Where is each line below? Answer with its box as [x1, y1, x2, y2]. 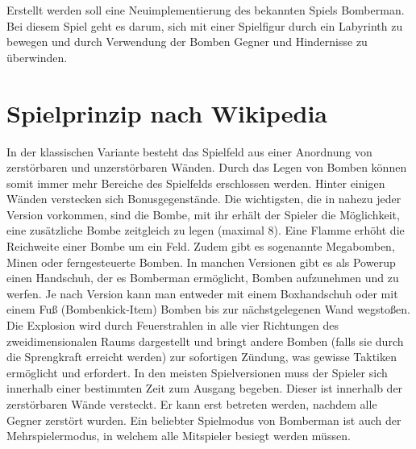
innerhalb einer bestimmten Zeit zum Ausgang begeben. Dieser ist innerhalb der [6, 380, 403, 397]
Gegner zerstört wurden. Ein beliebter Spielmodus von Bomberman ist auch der [6, 411, 401, 428]
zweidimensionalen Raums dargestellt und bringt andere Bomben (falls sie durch [6, 332, 404, 349]
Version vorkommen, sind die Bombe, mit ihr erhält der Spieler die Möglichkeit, [6, 206, 400, 222]
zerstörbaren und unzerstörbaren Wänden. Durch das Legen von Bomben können [6, 159, 407, 176]
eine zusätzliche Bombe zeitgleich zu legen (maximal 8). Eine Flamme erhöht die [6, 222, 405, 239]
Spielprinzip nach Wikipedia [6, 96, 327, 129]
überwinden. [6, 48, 68, 65]
